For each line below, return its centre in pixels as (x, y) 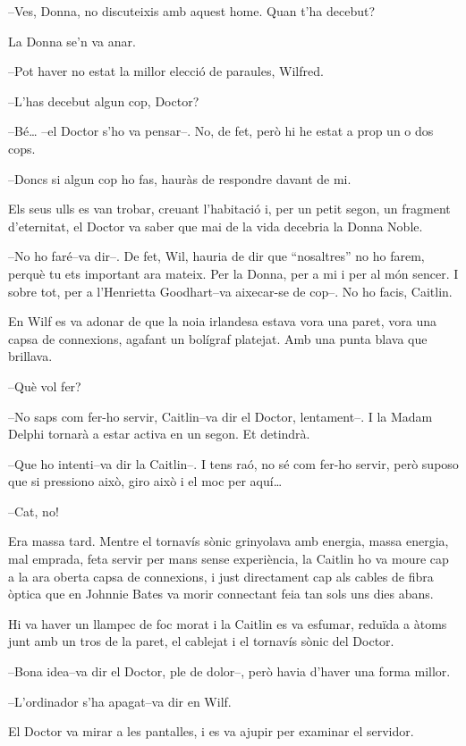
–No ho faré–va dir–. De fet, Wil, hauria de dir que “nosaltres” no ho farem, (216, 256)
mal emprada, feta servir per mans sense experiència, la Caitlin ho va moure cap (229, 559)
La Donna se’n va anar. (72, 41)
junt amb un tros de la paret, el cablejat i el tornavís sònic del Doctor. (201, 641)
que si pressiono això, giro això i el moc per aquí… (145, 481)
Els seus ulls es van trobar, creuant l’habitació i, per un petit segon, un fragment (229, 209)
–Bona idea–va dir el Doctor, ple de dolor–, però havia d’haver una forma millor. (229, 671)
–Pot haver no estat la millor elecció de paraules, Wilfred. (166, 71)
